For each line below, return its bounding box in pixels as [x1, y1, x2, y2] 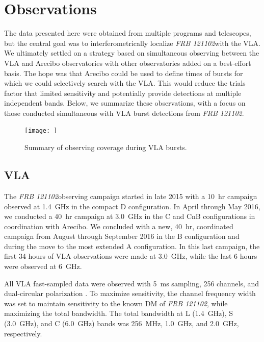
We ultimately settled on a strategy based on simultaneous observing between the [4, 47, 259, 58]
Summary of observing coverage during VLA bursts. [24, 142, 187, 153]
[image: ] [24, 127, 58, 135]
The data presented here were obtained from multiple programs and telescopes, [4, 28, 251, 38]
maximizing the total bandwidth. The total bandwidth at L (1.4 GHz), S [4, 308, 233, 319]
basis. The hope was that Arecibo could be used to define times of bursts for [4, 67, 243, 78]
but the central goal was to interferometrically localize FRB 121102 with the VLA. [4, 37, 261, 48]
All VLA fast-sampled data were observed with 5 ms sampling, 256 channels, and [4, 278, 259, 288]
